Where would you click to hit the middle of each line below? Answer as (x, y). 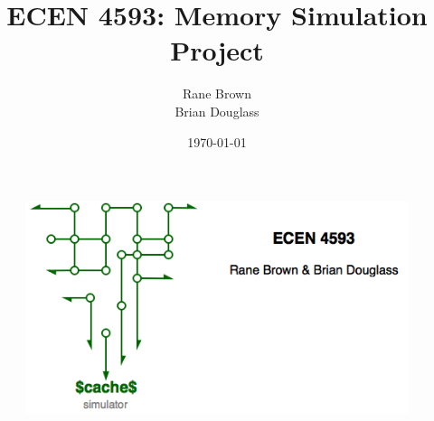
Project (217, 50)
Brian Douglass (217, 111)
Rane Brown (217, 94)
